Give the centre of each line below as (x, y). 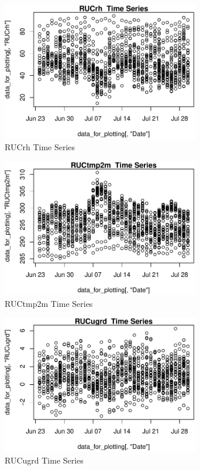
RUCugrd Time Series (44, 460)
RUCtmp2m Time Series (49, 303)
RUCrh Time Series (40, 147)
